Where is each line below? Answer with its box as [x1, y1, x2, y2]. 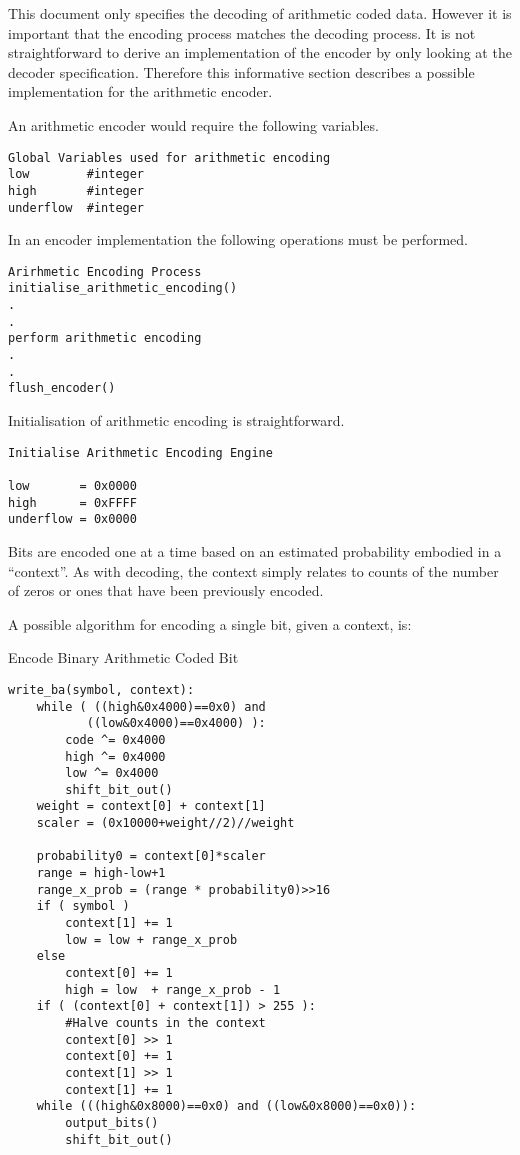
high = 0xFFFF [8, 495, 137, 510]
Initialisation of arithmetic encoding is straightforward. [8, 410, 345, 431]
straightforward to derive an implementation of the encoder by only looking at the [8, 42, 512, 63]
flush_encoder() [8, 381, 116, 396]
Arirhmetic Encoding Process [8, 264, 202, 279]
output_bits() [65, 1115, 159, 1130]
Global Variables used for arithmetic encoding [8, 150, 331, 165]
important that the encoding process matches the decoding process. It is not [8, 22, 476, 43]
